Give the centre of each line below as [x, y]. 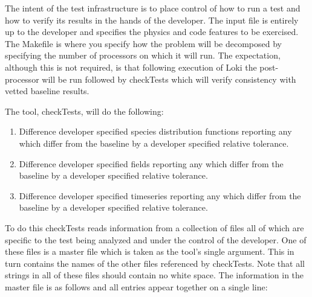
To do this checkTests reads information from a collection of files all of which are [154, 227]
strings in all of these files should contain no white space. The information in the [154, 275]
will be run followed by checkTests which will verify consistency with [169, 79]
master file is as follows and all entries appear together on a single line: [136, 286]
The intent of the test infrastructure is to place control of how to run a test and [153, 8]
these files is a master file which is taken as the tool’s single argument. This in [150, 251]
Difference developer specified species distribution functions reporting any [155, 131]
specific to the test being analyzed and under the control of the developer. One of [156, 239]
